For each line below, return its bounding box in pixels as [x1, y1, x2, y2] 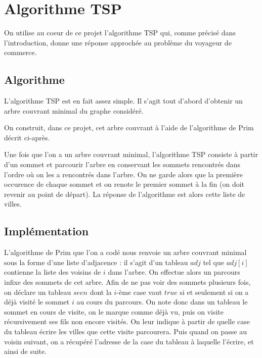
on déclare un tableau [4, 286, 71, 297]
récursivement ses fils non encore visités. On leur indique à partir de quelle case [4, 316, 250, 327]
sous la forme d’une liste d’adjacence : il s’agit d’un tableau [4, 257, 188, 267]
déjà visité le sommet [4, 296, 70, 307]
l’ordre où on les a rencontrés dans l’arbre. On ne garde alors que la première [4, 169, 243, 179]
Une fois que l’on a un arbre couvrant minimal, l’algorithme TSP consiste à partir [4, 149, 258, 160]
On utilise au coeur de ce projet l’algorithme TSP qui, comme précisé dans [4, 27, 236, 38]
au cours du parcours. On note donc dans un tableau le [76, 296, 248, 307]
